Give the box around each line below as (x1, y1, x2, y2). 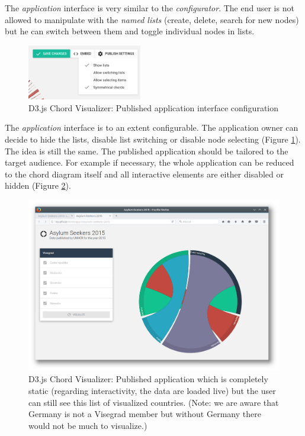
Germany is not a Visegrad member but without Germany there (28, 408, 261, 420)
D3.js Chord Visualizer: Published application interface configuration (28, 101, 279, 114)
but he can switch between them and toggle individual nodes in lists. (5, 25, 255, 37)
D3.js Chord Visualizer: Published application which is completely (28, 373, 268, 385)
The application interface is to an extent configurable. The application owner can (5, 121, 298, 134)
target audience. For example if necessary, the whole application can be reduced (5, 156, 294, 169)
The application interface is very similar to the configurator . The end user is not (5, 2, 294, 14)
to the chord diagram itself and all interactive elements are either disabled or (5, 167, 284, 180)
